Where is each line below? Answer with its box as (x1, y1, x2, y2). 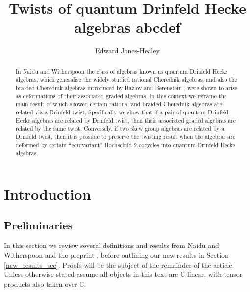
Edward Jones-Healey (95, 45, 160, 56)
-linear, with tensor (185, 269, 243, 279)
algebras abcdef (74, 17, 181, 37)
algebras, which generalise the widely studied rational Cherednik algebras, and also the (15, 75, 237, 84)
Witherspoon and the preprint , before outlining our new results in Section (4, 249, 228, 260)
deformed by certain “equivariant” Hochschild (15, 140, 132, 149)
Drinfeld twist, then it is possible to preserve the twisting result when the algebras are (15, 132, 236, 140)
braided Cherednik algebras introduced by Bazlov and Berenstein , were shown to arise (15, 84, 238, 92)
